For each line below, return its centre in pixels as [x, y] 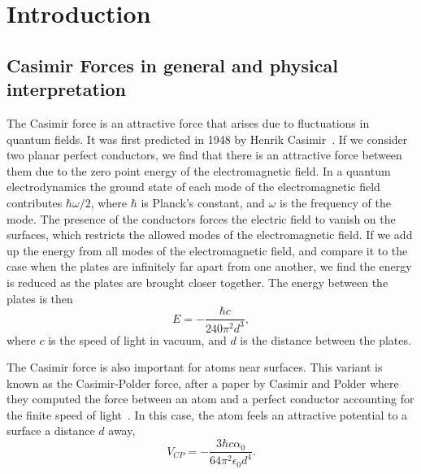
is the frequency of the [335, 202]
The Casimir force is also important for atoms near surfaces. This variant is [195, 367]
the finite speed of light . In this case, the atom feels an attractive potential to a [207, 414]
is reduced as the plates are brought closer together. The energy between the [197, 282]
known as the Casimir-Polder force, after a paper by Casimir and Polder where [203, 383]
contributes [35, 202]
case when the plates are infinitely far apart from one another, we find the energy [209, 266]
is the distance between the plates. [326, 339]
